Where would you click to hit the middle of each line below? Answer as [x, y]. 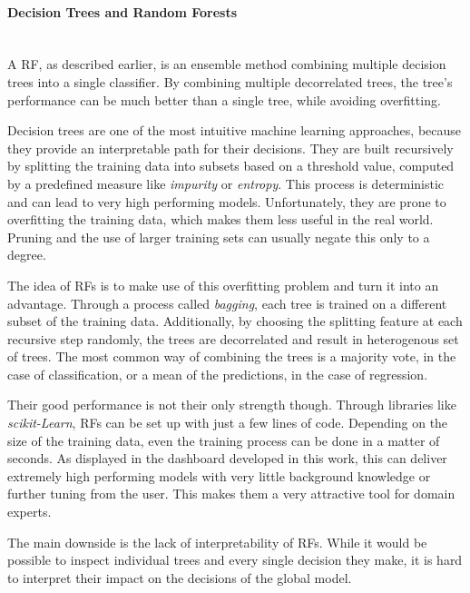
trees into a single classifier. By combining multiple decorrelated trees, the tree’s [230, 81]
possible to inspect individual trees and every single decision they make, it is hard [235, 560]
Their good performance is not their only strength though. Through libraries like [232, 405]
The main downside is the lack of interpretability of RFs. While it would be [217, 542]
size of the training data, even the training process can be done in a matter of [224, 440]
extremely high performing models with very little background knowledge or [219, 475]
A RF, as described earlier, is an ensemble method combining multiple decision [227, 64]
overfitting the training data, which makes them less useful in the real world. [220, 219]
